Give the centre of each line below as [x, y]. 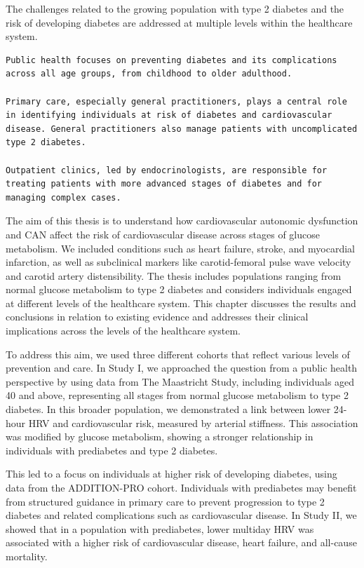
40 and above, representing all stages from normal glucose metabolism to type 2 [177, 395]
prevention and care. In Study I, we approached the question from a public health [182, 368]
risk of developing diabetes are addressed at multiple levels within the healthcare [179, 22]
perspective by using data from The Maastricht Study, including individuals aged [180, 381]
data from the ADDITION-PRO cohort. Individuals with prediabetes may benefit [181, 487]
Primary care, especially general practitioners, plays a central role [176, 101]
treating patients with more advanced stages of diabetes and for [164, 184]
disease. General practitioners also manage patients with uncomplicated [182, 129]
